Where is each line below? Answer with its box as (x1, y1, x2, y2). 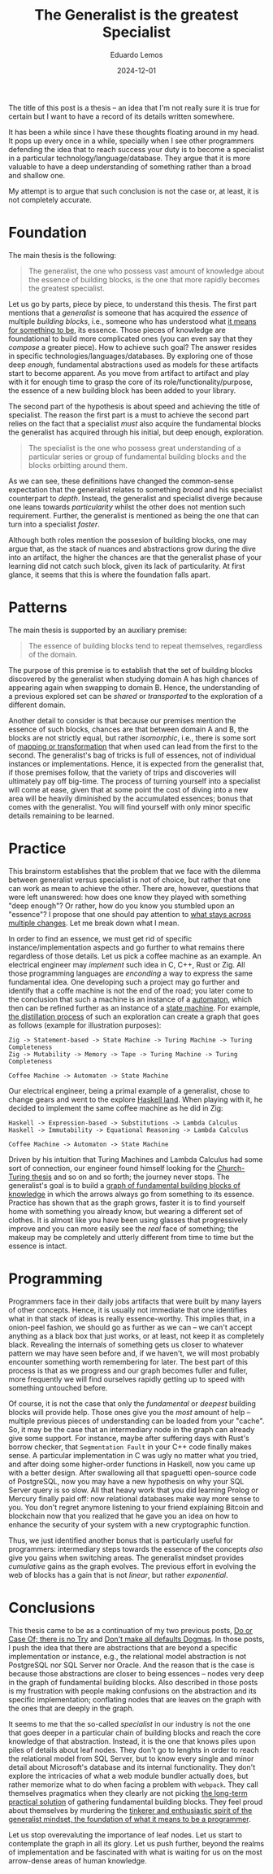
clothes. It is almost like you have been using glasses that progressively (8, 1215, 248, 1225)
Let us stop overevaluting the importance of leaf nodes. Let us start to (8, 1829, 242, 1840)
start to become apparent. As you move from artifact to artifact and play (8, 368, 249, 378)
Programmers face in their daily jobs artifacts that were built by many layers (8, 1296, 262, 1306)
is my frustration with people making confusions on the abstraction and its (8, 1686, 258, 1696)
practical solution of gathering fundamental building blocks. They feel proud (8, 1797, 263, 1806)
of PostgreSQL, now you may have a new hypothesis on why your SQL (8, 1476, 245, 1486)
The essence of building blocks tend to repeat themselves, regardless (28, 640, 262, 650)
